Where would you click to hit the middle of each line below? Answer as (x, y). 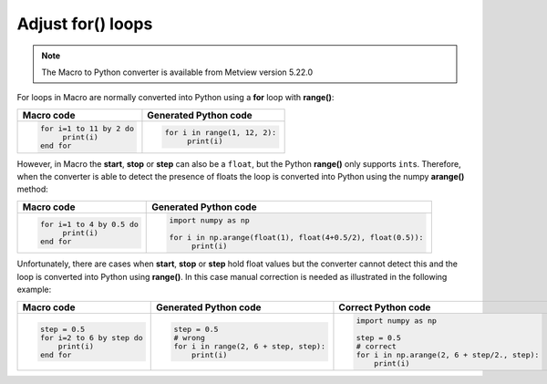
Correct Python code (385, 307)
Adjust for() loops (85, 24)
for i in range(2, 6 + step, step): (249, 346)
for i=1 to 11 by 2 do (87, 128)
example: (34, 290)
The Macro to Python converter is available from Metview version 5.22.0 (177, 72)
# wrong (189, 337)
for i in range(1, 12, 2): (221, 133)
